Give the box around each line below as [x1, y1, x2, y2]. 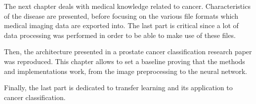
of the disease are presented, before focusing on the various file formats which [4, 10, 238, 21]
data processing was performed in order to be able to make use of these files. [4, 30, 236, 40]
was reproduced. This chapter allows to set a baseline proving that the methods [4, 56, 245, 66]
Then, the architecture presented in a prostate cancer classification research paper [4, 46, 252, 57]
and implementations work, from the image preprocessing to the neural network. [4, 66, 248, 76]
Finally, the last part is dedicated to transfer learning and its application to [4, 82, 233, 93]
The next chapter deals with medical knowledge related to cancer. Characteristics [4, 1, 251, 11]
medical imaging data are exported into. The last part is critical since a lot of [4, 20, 239, 31]
